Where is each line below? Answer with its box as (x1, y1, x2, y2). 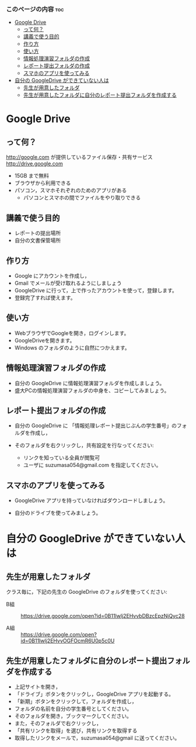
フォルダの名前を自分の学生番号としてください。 (14, 705, 132, 712)
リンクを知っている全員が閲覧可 (23, 454, 100, 461)
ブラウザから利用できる (14, 179, 71, 186)
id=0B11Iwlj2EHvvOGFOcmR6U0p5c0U (20, 637, 115, 644)
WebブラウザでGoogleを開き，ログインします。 (14, 329, 129, 337)
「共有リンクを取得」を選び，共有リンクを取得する (14, 727, 138, 734)
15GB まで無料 (14, 172, 50, 179)
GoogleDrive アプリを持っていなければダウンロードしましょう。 (14, 497, 169, 504)
